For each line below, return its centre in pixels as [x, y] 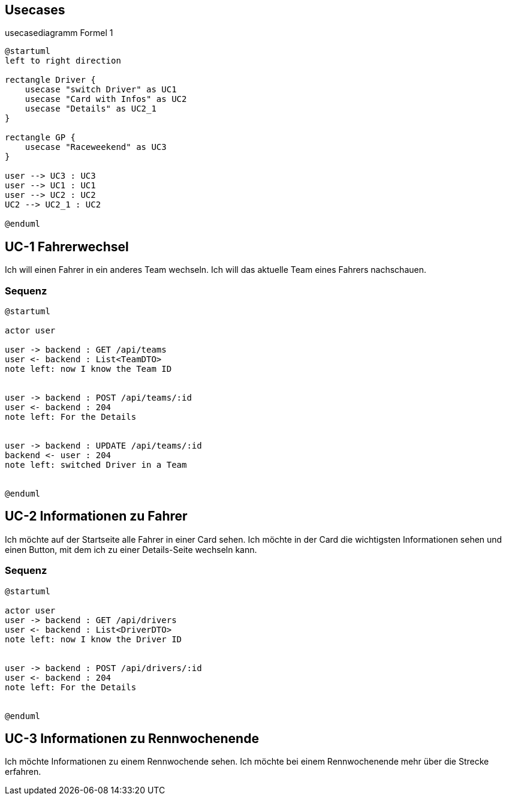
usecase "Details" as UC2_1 [91, 109]
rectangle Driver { [50, 80]
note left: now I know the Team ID [88, 369]
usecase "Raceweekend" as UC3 [96, 147]
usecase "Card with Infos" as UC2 [106, 99]
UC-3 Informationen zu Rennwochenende [132, 739]
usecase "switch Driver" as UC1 [101, 90]
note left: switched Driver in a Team [96, 465]
